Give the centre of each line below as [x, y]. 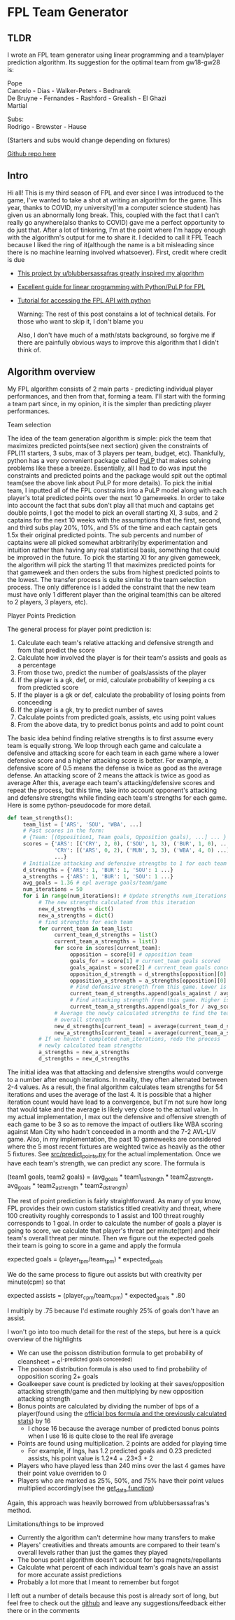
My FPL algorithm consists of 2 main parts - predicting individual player [110, 389]
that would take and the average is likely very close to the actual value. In [113, 1109]
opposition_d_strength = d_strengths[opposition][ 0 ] [148, 974]
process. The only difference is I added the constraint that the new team [111, 587]
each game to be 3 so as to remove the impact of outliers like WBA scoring [115, 1124]
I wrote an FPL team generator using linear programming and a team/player [116, 55]
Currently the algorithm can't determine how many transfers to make [116, 1537]
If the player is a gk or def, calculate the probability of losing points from [121, 695]
